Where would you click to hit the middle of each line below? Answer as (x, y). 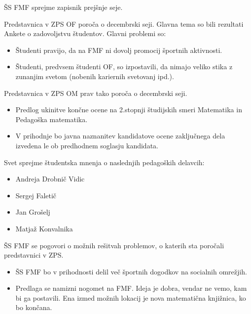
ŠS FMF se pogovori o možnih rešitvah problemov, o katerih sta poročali (114, 245)
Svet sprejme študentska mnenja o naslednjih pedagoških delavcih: (104, 162)
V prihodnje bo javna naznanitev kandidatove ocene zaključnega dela (120, 136)
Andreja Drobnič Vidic (50, 179)
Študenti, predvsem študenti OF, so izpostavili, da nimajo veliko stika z (124, 67)
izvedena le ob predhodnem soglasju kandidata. (87, 145)
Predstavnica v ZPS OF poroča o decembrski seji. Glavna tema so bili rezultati (124, 23)
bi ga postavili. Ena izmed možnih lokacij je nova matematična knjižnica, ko (131, 297)
